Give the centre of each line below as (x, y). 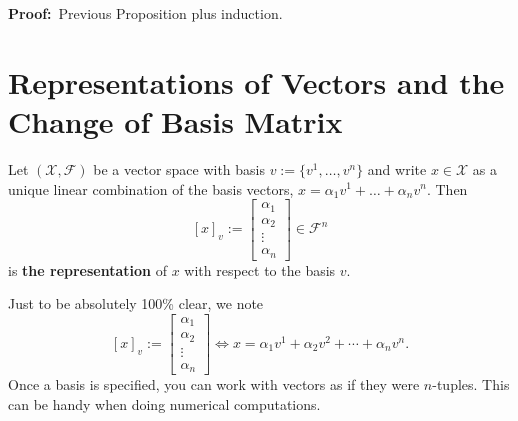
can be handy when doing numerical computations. (164, 403)
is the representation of (87, 269)
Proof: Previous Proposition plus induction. (145, 13)
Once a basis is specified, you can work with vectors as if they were (214, 384)
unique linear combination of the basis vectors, (151, 188)
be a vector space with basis (179, 168)
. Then (447, 188)
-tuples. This (471, 384)
